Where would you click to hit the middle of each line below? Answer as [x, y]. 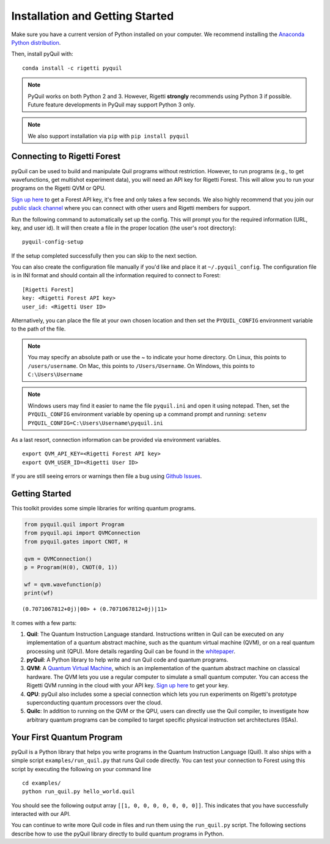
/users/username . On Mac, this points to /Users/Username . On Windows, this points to [141, 366]
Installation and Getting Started [93, 16]
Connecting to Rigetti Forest [66, 156]
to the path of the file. [38, 329]
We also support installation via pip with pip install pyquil [108, 136]
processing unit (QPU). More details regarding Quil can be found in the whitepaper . [131, 651]
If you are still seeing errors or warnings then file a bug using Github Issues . [107, 476]
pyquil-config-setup [53, 242]
